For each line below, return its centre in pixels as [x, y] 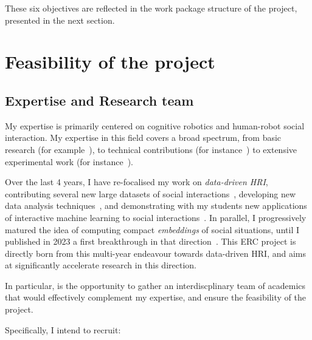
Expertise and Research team [99, 100]
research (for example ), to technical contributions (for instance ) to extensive [151, 149]
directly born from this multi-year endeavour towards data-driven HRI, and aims [155, 253]
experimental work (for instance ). [69, 161]
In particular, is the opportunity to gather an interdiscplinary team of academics [155, 285]
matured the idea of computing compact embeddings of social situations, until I [152, 229]
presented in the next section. [60, 20]
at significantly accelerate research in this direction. [101, 265]
